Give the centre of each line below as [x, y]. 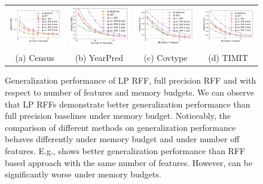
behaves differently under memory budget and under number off [122, 139]
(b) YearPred [99, 58]
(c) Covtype [166, 58]
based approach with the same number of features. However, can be [129, 162]
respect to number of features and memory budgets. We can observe [129, 92]
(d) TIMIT [228, 58]
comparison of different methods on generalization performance [120, 127]
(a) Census [35, 58]
